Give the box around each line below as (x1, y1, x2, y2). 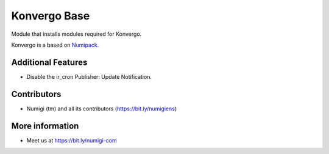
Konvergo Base (11, 9, 90, 22)
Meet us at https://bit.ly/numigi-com (26, 136, 117, 144)
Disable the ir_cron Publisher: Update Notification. (26, 73, 152, 80)
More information (11, 121, 79, 131)
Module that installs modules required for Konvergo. (11, 30, 142, 38)
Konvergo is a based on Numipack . (11, 41, 99, 49)
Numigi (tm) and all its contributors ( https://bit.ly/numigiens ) (26, 105, 177, 112)
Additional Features (11, 57, 88, 67)
